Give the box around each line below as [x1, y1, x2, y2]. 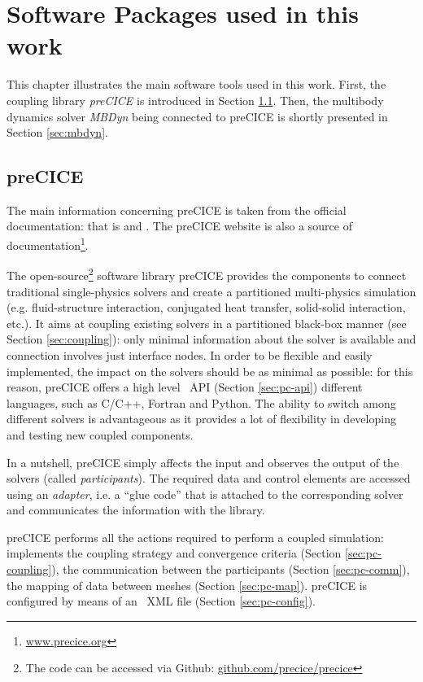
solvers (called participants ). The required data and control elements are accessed [7, 470, 411, 487]
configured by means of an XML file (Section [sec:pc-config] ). [7, 592, 316, 610]
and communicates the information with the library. [7, 501, 265, 518]
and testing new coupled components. [7, 426, 194, 443]
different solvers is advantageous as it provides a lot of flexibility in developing [7, 410, 396, 427]
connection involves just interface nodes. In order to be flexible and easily [7, 346, 373, 363]
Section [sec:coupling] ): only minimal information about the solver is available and [7, 330, 416, 348]
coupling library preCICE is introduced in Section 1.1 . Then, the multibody [7, 91, 384, 108]
